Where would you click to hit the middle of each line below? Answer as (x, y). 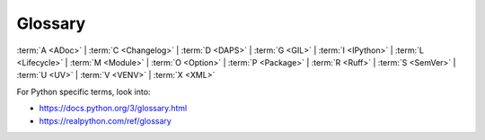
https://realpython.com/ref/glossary (106, 120)
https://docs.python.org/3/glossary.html (113, 109)
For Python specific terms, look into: (84, 92)
